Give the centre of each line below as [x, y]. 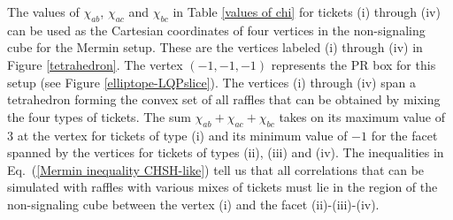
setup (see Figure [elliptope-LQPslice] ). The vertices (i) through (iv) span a [211, 82]
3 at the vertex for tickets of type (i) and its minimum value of [177, 135]
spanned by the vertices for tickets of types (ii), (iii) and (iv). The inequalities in [226, 152]
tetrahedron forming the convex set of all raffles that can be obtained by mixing [224, 99]
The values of [43, 11]
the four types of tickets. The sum [99, 116]
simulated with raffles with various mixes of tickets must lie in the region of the [223, 187]
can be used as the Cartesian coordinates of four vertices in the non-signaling [216, 30]
